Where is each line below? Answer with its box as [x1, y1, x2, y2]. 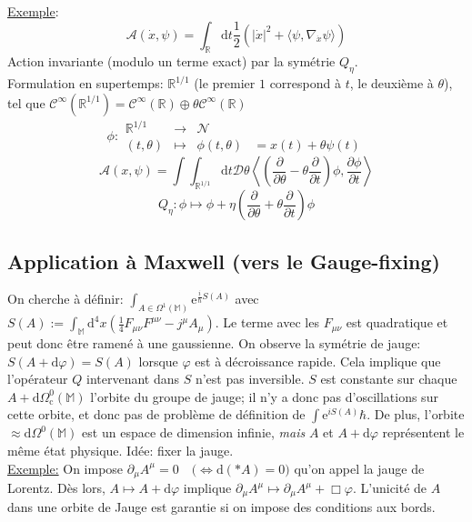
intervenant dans [86, 369, 180, 388]
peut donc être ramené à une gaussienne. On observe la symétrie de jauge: [7, 334, 421, 352]
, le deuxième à [349, 74, 434, 93]
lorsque [138, 351, 178, 370]
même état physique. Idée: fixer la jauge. [7, 440, 234, 459]
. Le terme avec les [215, 313, 319, 332]
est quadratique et [346, 313, 448, 332]
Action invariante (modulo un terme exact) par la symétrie [7, 52, 336, 71]
